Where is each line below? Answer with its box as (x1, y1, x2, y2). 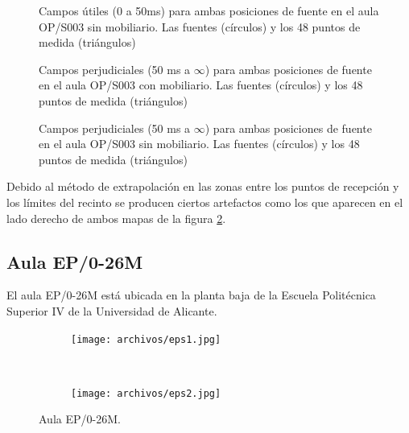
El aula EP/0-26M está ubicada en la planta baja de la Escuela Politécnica (6, 287, 376, 303)
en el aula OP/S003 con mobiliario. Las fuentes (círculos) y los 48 (39, 76, 363, 93)
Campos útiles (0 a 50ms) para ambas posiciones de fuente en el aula (39, 2, 379, 19)
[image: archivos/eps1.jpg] (71, 333, 221, 345)
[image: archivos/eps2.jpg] (71, 387, 221, 399)
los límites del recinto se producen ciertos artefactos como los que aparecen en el (6, 193, 403, 210)
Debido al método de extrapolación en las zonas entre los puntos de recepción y (6, 178, 399, 195)
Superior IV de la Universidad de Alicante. (6, 302, 217, 319)
